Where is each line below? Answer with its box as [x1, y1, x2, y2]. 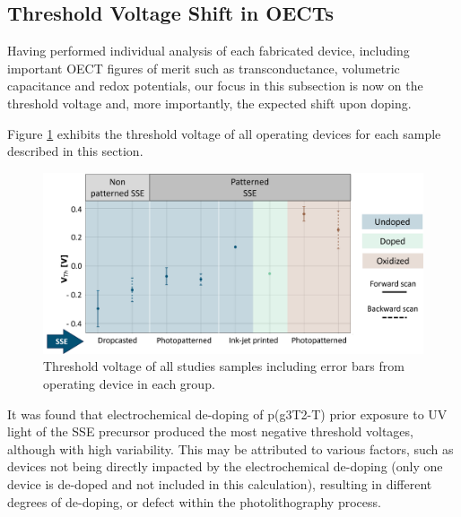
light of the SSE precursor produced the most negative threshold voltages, [7, 422, 413, 441]
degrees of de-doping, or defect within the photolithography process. [7, 492, 381, 511]
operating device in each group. [43, 375, 215, 393]
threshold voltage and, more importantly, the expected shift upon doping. [7, 93, 412, 112]
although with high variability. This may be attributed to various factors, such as [7, 439, 454, 458]
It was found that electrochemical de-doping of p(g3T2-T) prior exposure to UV [7, 404, 448, 423]
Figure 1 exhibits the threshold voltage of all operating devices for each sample [7, 124, 441, 142]
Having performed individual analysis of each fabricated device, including [7, 41, 410, 60]
